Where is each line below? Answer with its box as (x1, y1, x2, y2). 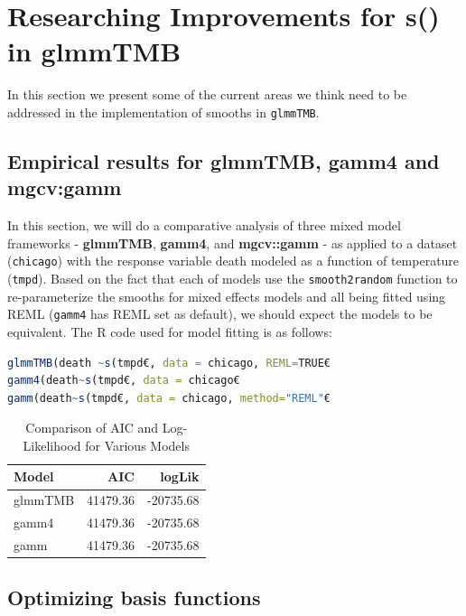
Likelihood (23, 435, 81, 454)
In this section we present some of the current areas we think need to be (7, 85, 407, 104)
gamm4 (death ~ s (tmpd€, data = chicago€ (7, 374, 240, 387)
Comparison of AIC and (25, 418, 159, 437)
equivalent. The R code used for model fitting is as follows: (7, 322, 332, 341)
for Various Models (85, 435, 190, 454)
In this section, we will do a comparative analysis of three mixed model (7, 216, 401, 235)
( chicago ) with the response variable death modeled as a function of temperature (7, 251, 460, 270)
